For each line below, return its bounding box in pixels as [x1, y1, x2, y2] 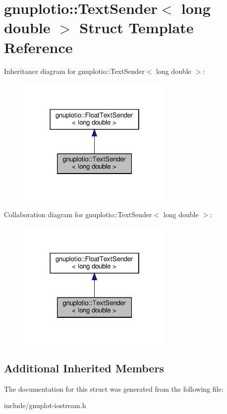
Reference [4, 37, 73, 57]
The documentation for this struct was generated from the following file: [4, 383, 224, 394]
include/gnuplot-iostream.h [4, 400, 86, 411]
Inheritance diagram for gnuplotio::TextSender [4, 65, 145, 76]
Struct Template [79, 17, 194, 38]
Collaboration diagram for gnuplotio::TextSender [4, 209, 152, 220]
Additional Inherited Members [4, 360, 164, 375]
